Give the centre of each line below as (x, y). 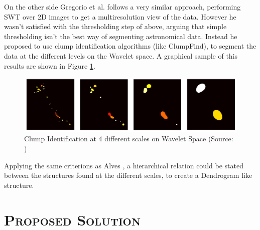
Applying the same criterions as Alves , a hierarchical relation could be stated (124, 165)
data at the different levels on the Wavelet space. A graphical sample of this (121, 55)
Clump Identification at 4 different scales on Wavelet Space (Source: (129, 139)
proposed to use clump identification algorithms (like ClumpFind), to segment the (130, 46)
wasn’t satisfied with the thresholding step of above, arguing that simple (115, 26)
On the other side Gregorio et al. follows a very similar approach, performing (122, 7)
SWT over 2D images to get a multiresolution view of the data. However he (120, 16)
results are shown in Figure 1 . (50, 65)
